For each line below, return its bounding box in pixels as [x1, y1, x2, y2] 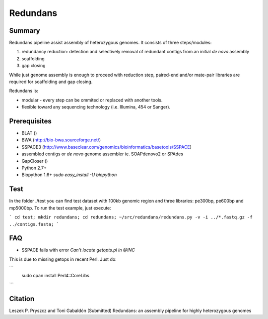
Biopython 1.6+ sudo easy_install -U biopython [21, 172, 117, 178]
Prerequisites [9, 117, 52, 125]
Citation [9, 294, 35, 303]
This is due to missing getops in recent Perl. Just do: [9, 256, 117, 262]
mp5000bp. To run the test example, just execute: [9, 205, 111, 211]
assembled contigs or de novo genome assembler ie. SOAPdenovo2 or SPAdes [21, 151, 184, 157]
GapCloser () [21, 158, 48, 164]
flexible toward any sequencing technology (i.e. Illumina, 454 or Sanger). [21, 104, 171, 110]
